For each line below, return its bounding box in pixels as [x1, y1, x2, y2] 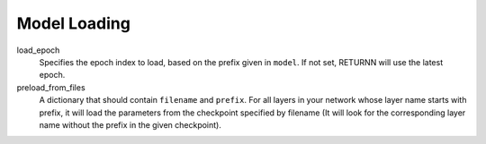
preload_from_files [16, 81, 85, 93]
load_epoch [16, 45, 60, 55]
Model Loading [16, 13, 130, 33]
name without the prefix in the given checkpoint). [39, 119, 222, 130]
